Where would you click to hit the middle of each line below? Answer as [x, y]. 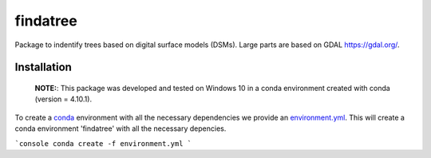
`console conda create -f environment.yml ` [103, 143]
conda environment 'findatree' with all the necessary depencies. [121, 128]
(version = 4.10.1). [63, 99]
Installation [43, 67]
